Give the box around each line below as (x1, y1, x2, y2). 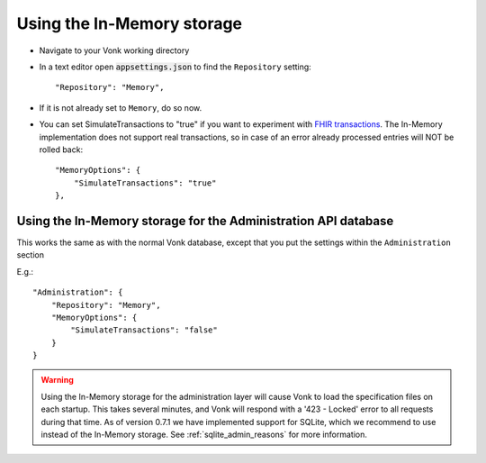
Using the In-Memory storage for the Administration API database (16, 213, 394, 229)
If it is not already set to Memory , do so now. (39, 102, 202, 113)
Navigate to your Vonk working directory (39, 45, 190, 56)
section (16, 250, 45, 260)
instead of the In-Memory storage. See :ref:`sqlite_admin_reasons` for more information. (40, 429, 368, 440)
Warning (40, 375, 74, 386)
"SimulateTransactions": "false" (70, 325, 218, 335)
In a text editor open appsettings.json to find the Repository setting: (39, 61, 312, 72)
